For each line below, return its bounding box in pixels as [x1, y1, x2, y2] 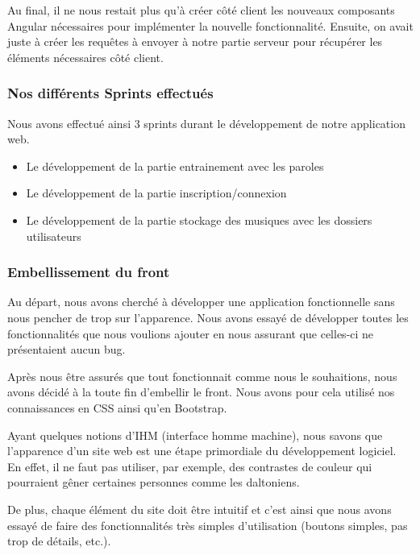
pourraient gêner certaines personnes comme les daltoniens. [7, 474, 300, 491]
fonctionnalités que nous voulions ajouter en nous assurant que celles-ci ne [7, 325, 374, 342]
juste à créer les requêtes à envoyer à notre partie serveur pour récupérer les [7, 33, 383, 50]
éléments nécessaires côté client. [7, 48, 164, 65]
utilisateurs [26, 227, 81, 244]
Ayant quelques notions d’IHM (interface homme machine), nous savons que [7, 426, 383, 443]
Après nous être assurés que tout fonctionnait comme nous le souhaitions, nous [7, 367, 397, 384]
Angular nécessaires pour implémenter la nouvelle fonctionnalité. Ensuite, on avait [7, 17, 414, 34]
